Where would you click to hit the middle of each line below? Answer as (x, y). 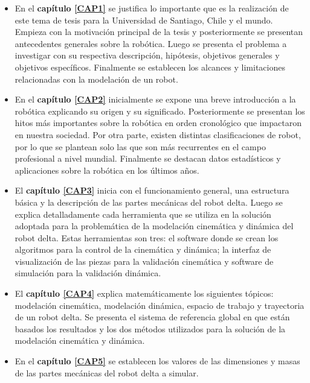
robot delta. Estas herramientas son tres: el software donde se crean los (147, 237)
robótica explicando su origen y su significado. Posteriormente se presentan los (160, 111)
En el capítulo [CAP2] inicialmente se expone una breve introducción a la (155, 99)
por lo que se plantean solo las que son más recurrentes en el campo (140, 146)
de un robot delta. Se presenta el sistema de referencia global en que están (152, 317)
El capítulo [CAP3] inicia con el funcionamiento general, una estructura (152, 190)
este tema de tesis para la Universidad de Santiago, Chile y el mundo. (144, 20)
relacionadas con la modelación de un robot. (96, 79)
